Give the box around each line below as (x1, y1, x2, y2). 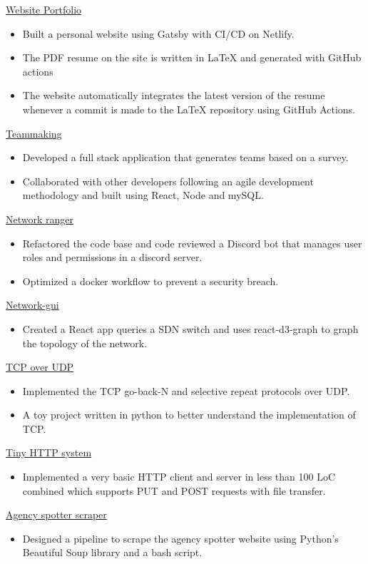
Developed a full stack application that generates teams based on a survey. (22, 150, 349, 165)
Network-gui (6, 297, 59, 312)
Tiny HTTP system (6, 445, 92, 460)
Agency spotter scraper (6, 507, 107, 522)
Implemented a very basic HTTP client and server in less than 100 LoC (22, 469, 336, 484)
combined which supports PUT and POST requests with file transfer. (22, 483, 326, 498)
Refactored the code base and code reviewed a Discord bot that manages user (22, 235, 362, 250)
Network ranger (6, 211, 74, 226)
